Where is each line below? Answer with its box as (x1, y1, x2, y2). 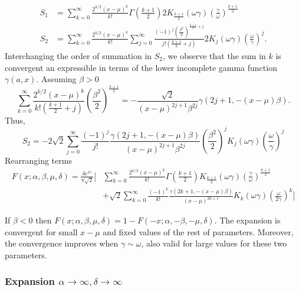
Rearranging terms (5, 154, 72, 167)
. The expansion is (214, 214, 281, 226)
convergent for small (5, 225, 78, 238)
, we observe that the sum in (163, 49, 266, 61)
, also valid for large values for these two (141, 237, 287, 249)
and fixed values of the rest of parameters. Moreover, (103, 225, 294, 238)
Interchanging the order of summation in (5, 49, 152, 61)
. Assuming (36, 73, 77, 85)
